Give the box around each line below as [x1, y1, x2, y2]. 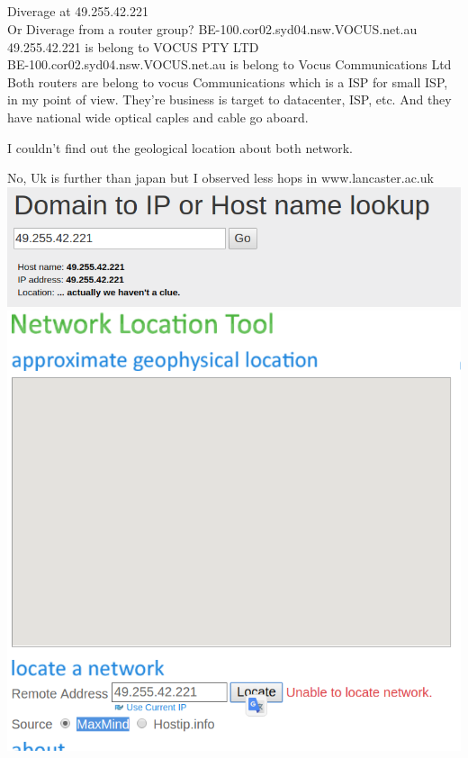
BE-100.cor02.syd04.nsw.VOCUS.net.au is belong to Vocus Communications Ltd [7, 55, 452, 74]
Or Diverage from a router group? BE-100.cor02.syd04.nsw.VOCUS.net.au [7, 19, 418, 38]
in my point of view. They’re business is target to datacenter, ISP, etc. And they [7, 90, 452, 109]
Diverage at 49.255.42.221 [7, 2, 148, 21]
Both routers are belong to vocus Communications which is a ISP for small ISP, [7, 72, 448, 91]
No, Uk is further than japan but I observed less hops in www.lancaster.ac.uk [7, 168, 434, 187]
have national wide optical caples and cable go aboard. [7, 107, 309, 126]
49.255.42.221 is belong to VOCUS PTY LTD [7, 37, 259, 56]
